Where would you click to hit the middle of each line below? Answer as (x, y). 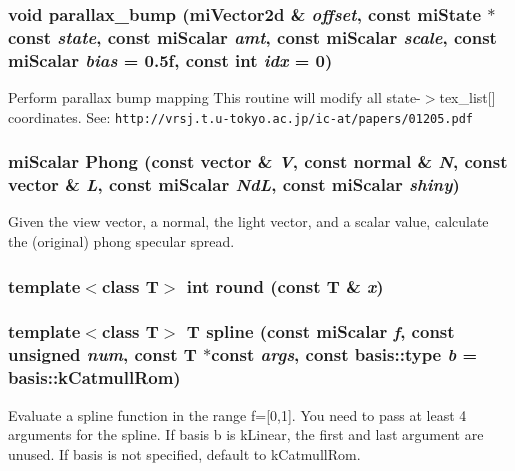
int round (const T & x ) (285, 285)
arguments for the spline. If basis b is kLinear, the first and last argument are (246, 434)
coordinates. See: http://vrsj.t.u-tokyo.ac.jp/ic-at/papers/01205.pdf (241, 116)
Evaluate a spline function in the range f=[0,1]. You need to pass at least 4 (237, 414)
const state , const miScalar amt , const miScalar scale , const (252, 36)
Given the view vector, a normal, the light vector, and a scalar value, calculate (248, 221)
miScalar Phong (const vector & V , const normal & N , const (258, 161)
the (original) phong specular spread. (121, 241)
